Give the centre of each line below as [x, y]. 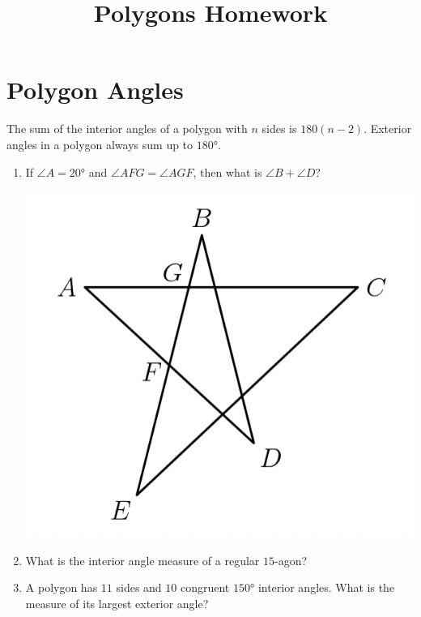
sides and [139, 587]
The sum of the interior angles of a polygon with [127, 129]
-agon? [291, 560]
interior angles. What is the [326, 587]
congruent [205, 587]
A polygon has [62, 587]
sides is [279, 129]
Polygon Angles [95, 90]
